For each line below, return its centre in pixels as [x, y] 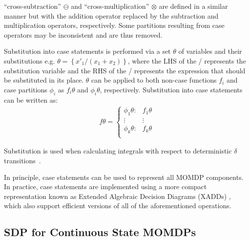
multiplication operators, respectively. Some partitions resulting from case [114, 25]
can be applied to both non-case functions [154, 80]
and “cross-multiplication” [110, 6]
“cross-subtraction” [32, 6]
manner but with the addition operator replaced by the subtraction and [111, 15]
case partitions [26, 89]
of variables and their [210, 51]
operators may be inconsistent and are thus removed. [83, 34]
